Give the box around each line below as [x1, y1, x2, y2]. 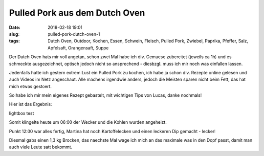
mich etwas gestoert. [9, 83, 52, 89]
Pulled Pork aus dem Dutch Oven [9, 7, 145, 18]
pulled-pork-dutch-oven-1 [47, 31, 100, 37]
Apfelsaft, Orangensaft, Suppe [47, 45, 109, 51]
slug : [9, 31, 20, 37]
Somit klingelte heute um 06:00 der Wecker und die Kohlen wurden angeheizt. [9, 119, 167, 125]
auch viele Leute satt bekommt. [9, 144, 73, 150]
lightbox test [9, 110, 34, 116]
